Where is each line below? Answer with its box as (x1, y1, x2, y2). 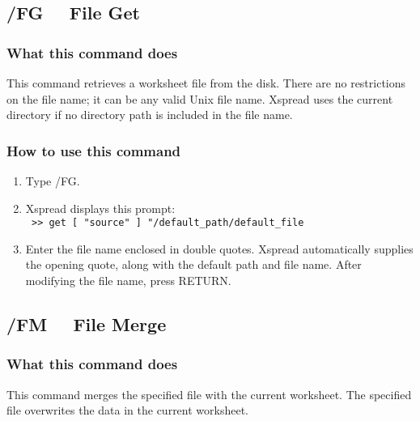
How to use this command (6, 140, 181, 160)
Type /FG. (25, 172, 80, 189)
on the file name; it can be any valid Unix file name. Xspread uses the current (6, 90, 393, 107)
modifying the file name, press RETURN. (25, 272, 231, 289)
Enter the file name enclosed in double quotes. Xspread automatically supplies (25, 240, 414, 257)
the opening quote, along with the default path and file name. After (25, 256, 362, 273)
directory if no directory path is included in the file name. (6, 106, 293, 123)
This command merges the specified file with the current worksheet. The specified (6, 385, 412, 402)
